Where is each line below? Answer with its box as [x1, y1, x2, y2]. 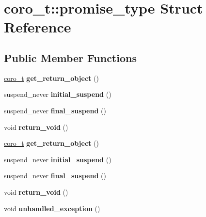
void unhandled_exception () [4, 203, 100, 213]
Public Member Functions [4, 50, 137, 65]
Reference [4, 17, 71, 37]
